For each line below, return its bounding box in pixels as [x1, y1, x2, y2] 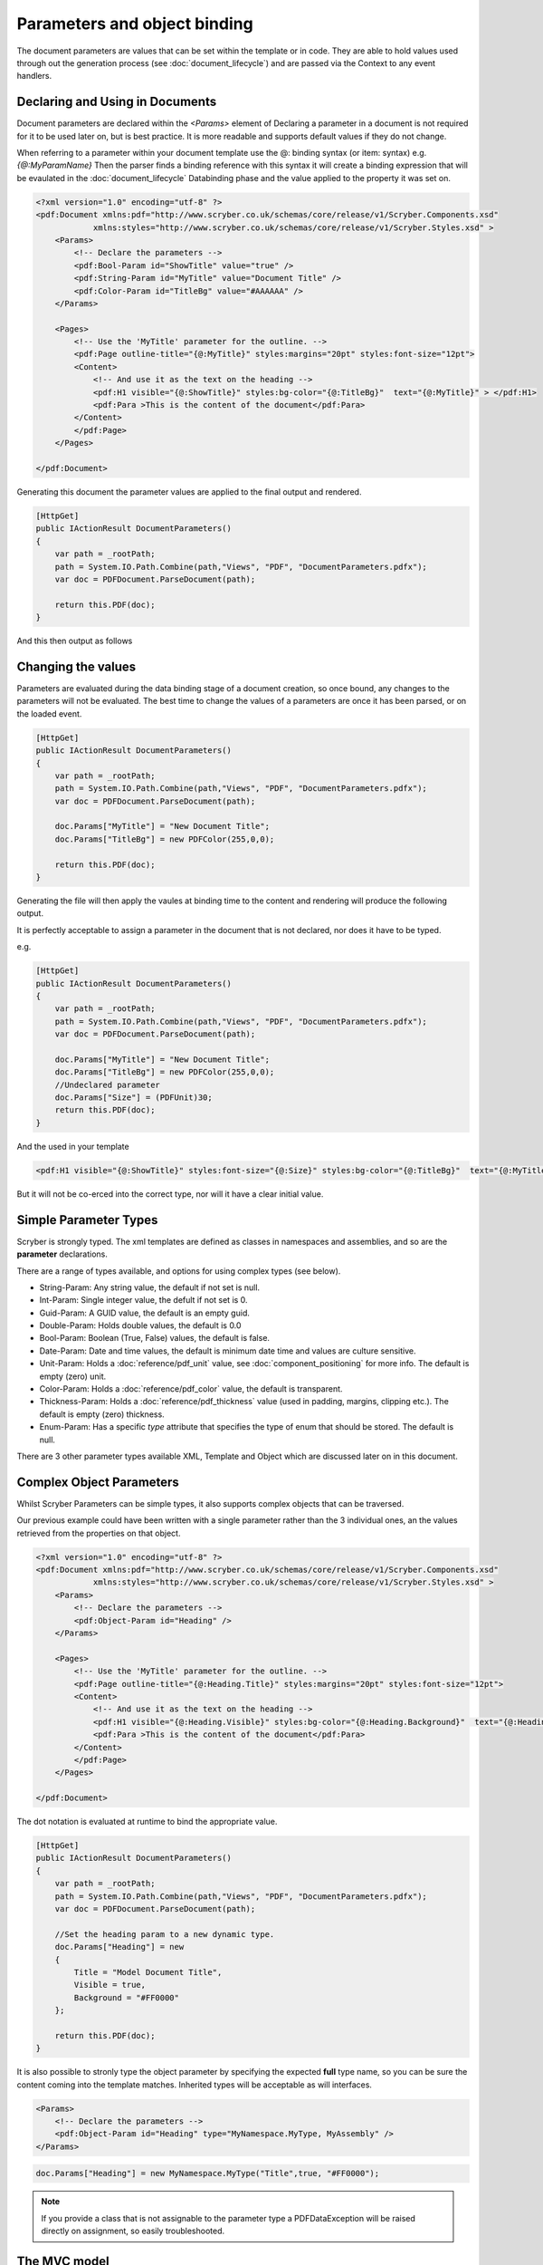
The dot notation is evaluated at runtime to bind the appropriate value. [16, 1817, 278, 1827]
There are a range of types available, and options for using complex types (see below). [16, 1265, 341, 1277]
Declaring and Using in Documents [16, 94, 217, 110]
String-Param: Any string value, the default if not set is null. [39, 1282, 261, 1293]
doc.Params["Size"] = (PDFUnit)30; [54, 1093, 213, 1103]
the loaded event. [16, 708, 82, 719]
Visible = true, [73, 1980, 147, 1990]
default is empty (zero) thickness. [39, 1409, 165, 1420]
